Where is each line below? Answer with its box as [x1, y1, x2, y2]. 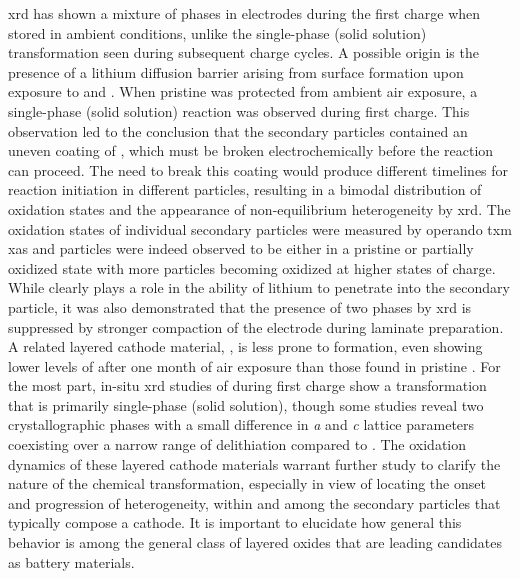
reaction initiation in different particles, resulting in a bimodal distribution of [8, 179, 482, 200]
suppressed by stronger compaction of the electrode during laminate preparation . [8, 316, 504, 337]
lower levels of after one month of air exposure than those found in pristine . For [8, 355, 501, 376]
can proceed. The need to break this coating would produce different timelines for [8, 159, 509, 180]
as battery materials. [8, 551, 135, 572]
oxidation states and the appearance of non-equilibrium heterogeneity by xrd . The [8, 198, 511, 219]
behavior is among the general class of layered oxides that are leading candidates [8, 532, 503, 553]
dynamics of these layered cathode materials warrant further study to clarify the [8, 453, 501, 474]
